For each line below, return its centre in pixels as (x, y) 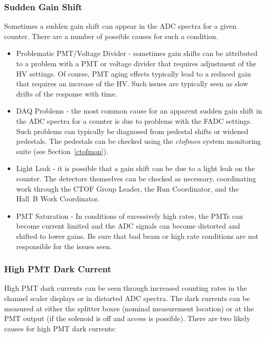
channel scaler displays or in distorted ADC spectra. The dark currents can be (127, 298)
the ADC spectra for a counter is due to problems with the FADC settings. (134, 120)
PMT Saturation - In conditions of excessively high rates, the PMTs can (130, 216)
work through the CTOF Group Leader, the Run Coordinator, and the (127, 188)
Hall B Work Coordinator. (58, 199)
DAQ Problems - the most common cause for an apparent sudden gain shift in (139, 111)
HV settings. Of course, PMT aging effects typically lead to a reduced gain (134, 73)
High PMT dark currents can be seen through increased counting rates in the (126, 288)
